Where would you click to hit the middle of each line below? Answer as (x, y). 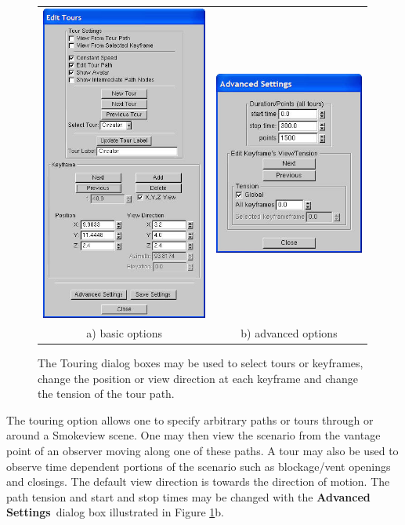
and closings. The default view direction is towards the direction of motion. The (198, 481)
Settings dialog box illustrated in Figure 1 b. (115, 512)
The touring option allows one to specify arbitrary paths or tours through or (190, 419)
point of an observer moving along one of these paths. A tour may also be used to (202, 450)
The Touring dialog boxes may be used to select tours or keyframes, (201, 362)
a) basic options (124, 332)
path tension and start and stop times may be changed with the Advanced (188, 496)
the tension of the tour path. (106, 394)
